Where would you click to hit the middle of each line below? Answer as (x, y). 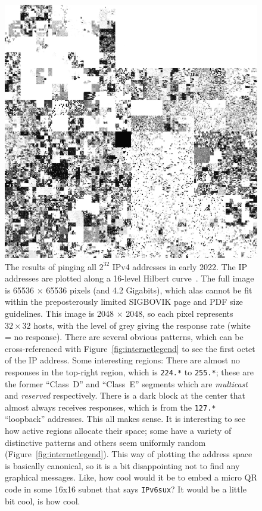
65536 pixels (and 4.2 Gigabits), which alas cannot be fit (149, 290)
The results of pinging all (51, 266)
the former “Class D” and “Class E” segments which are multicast (126, 383)
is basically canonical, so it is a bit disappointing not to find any (122, 465)
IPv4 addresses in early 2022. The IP (180, 266)
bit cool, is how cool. (43, 501)
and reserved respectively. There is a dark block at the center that (125, 395)
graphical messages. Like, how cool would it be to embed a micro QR (131, 477)
